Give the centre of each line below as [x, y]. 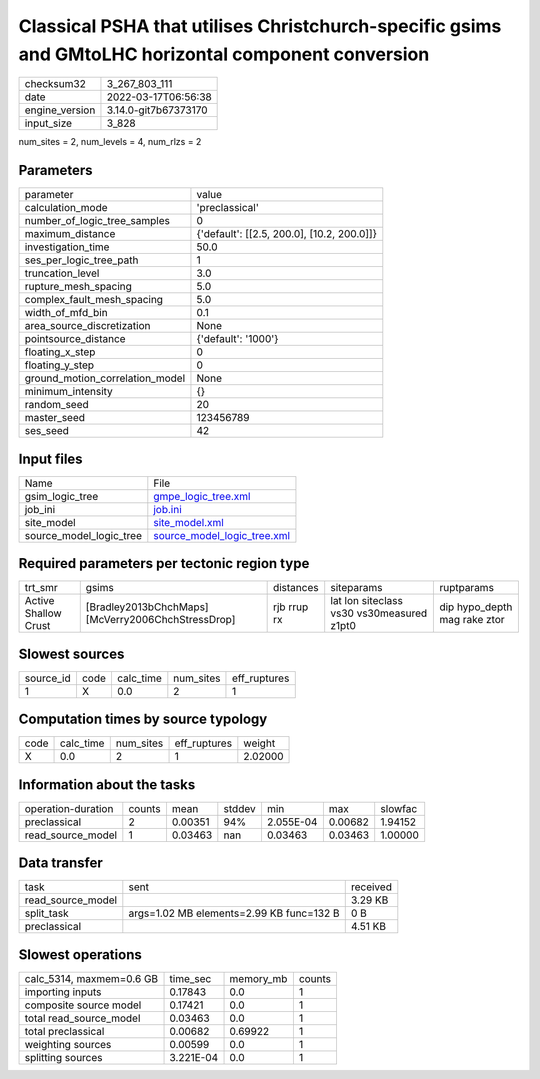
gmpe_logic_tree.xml [202, 496]
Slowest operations [80, 954]
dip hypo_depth [476, 607]
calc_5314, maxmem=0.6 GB [91, 978]
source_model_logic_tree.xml [221, 535]
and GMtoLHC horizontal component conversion [224, 54]
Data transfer [61, 863]
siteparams [356, 588]
